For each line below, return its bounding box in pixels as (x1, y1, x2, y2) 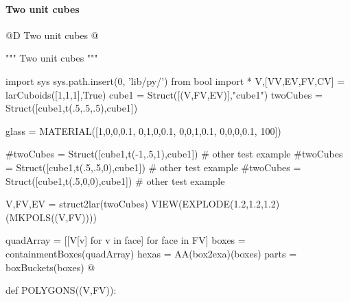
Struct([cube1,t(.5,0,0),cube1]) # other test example (5, 173, 225, 188)
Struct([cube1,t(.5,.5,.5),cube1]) (5, 101, 138, 115)
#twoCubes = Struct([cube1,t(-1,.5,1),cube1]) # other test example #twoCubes (5, 147, 343, 161)
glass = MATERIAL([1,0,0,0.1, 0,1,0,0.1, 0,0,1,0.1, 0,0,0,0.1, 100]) (5, 123, 281, 138)
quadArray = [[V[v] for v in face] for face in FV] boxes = (5, 233, 246, 247)
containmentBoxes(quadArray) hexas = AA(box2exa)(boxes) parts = (5, 246, 297, 260)
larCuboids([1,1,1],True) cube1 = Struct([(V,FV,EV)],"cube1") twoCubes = (5, 87, 323, 101)
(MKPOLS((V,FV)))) (5, 210, 97, 224)
